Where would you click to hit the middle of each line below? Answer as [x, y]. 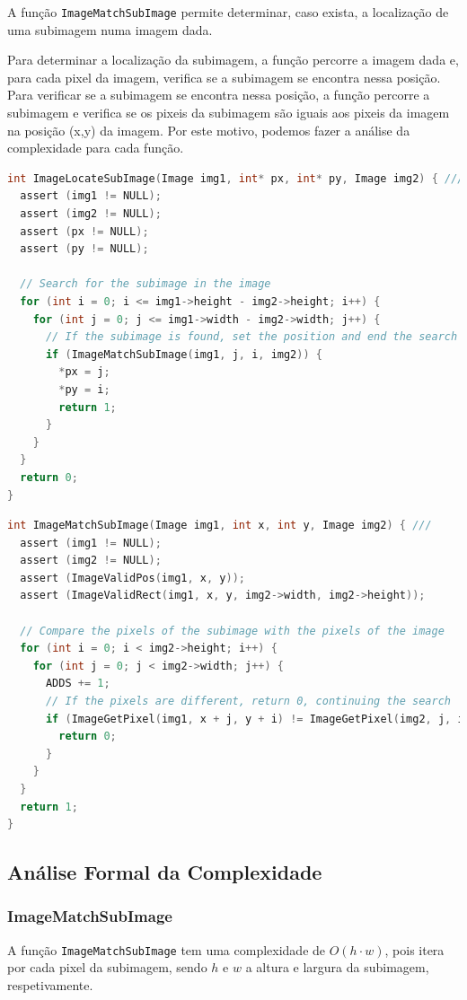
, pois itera [414, 949]
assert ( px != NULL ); [84, 231]
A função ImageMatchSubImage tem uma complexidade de [167, 949]
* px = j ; [84, 372]
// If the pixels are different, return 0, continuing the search [248, 702]
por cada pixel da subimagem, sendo [107, 967]
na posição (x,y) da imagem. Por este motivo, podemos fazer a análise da [209, 130]
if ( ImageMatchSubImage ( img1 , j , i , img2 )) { [184, 354]
